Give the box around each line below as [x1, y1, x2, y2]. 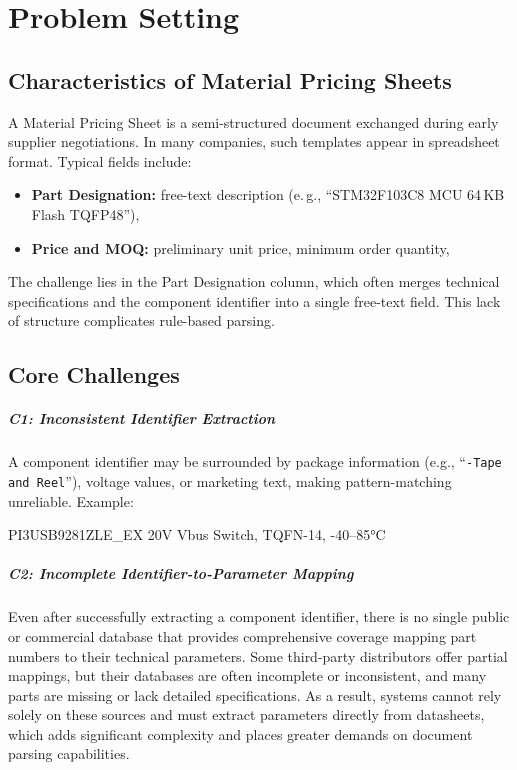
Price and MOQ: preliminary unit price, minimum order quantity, [31, 237, 450, 258]
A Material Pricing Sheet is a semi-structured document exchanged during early [8, 111, 499, 132]
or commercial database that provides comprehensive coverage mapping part [8, 625, 477, 646]
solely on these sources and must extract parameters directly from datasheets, [8, 704, 485, 725]
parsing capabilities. [8, 743, 130, 764]
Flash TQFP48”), [31, 203, 140, 224]
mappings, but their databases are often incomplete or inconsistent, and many [8, 665, 487, 686]
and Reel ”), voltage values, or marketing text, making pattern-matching [8, 470, 452, 491]
